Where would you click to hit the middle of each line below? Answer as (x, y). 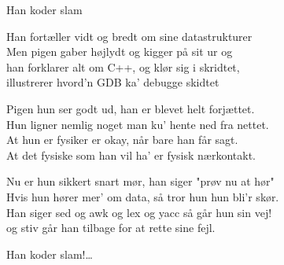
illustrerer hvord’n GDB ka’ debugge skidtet (113, 82)
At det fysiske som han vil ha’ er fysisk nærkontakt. (131, 155)
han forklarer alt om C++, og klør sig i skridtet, (123, 66)
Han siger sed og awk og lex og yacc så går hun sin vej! (139, 212)
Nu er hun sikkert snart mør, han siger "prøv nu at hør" (140, 181)
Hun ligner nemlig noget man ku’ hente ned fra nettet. (138, 124)
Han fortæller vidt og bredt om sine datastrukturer (129, 36)
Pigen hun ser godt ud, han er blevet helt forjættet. (131, 108)
